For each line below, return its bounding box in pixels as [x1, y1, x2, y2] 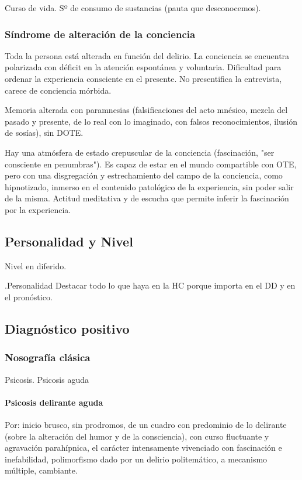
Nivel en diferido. [5, 259, 67, 272]
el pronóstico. [5, 290, 53, 303]
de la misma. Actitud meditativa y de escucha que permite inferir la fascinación [5, 192, 289, 204]
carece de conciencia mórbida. [5, 84, 112, 96]
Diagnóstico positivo [5, 319, 130, 337]
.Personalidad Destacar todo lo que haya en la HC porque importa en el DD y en [5, 279, 296, 292]
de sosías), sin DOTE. [5, 126, 84, 139]
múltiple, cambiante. [5, 464, 78, 476]
